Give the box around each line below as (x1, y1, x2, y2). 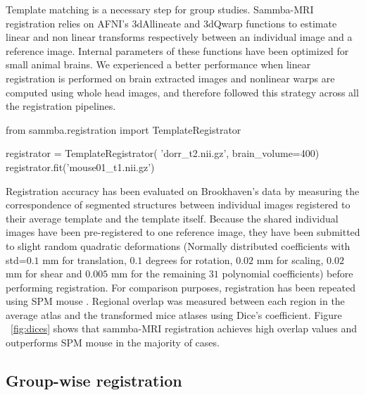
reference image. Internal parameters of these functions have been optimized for (6, 43, 349, 58)
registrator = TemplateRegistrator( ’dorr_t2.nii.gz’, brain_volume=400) (6, 146, 320, 161)
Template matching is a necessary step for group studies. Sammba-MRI (6, 2, 314, 16)
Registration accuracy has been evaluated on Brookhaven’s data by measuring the (6, 183, 360, 198)
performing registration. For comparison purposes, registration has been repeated (6, 280, 355, 294)
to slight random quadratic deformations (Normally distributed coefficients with (6, 238, 351, 253)
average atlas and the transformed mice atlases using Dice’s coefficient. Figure (6, 307, 342, 322)
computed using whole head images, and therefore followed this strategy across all (6, 84, 359, 99)
